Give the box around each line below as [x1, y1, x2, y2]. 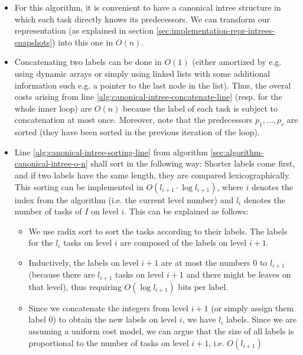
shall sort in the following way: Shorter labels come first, [90, 157, 295, 170]
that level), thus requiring [28, 280, 122, 292]
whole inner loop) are [14, 102, 92, 114]
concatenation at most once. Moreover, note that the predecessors [14, 113, 253, 126]
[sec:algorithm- [210, 145, 264, 158]
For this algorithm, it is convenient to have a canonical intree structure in [14, 1, 281, 13]
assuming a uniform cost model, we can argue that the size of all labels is [28, 324, 294, 337]
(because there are [28, 268, 95, 281]
